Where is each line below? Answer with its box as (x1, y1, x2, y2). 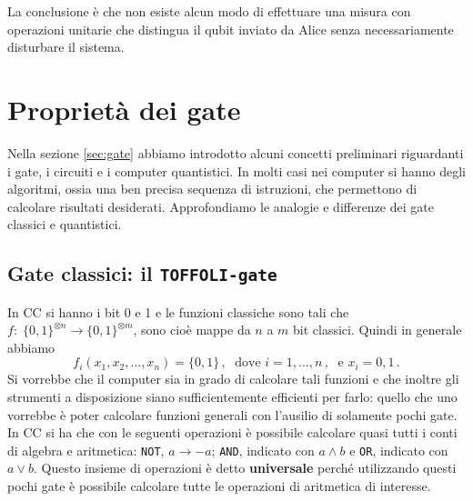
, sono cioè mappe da (133, 320, 251, 339)
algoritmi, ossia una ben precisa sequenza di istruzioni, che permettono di (7, 179, 418, 198)
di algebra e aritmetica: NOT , (7, 440, 165, 459)
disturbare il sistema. (7, 37, 125, 56)
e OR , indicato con (349, 440, 448, 459)
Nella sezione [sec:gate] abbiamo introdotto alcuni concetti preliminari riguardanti (7, 143, 464, 162)
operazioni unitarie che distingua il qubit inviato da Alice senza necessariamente (7, 19, 454, 38)
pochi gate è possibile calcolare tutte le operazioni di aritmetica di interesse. (7, 476, 431, 496)
